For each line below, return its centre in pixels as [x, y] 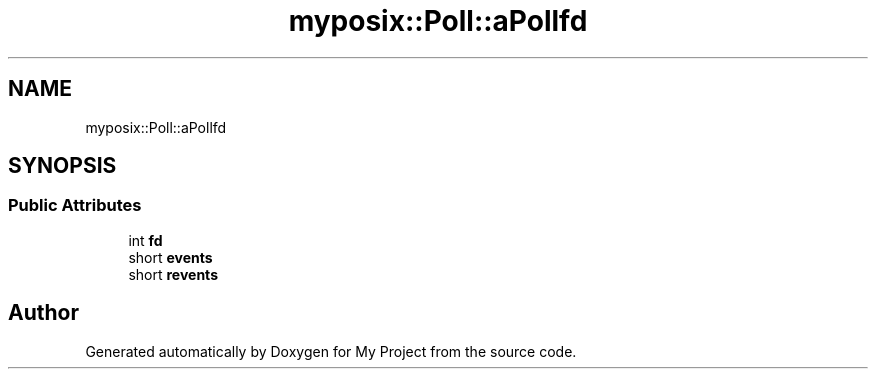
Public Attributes [75, 205]
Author [43, 313]
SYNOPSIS [62, 166]
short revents [173, 274]
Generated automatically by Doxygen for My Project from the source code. [331, 351]
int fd [145, 240]
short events [170, 257]
